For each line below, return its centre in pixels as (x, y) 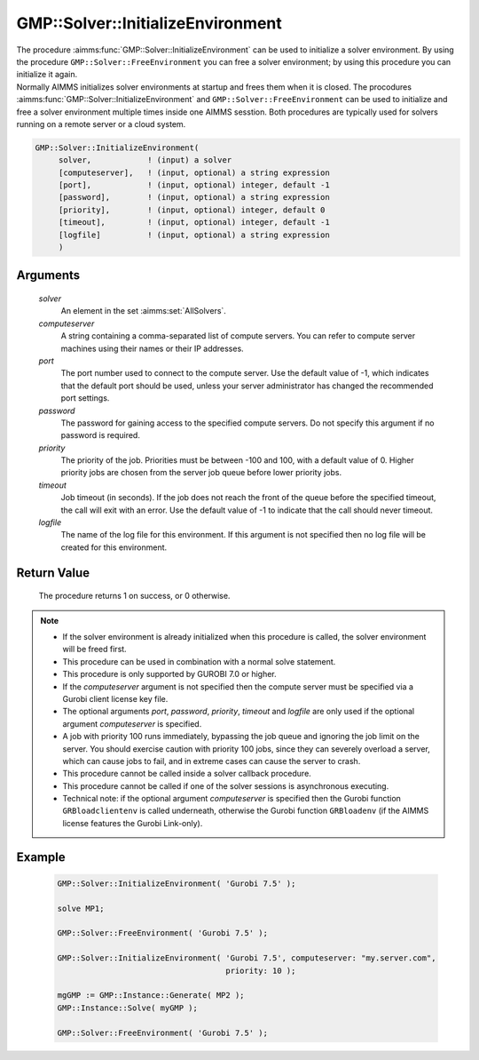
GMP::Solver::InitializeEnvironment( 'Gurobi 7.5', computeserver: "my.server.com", (247, 958)
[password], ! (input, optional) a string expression (194, 197)
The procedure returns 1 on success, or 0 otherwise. (134, 596)
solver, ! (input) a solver (145, 160)
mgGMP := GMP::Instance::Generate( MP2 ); (151, 996)
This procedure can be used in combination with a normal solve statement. (199, 661)
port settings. (85, 398)
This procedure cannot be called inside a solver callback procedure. (187, 774)
